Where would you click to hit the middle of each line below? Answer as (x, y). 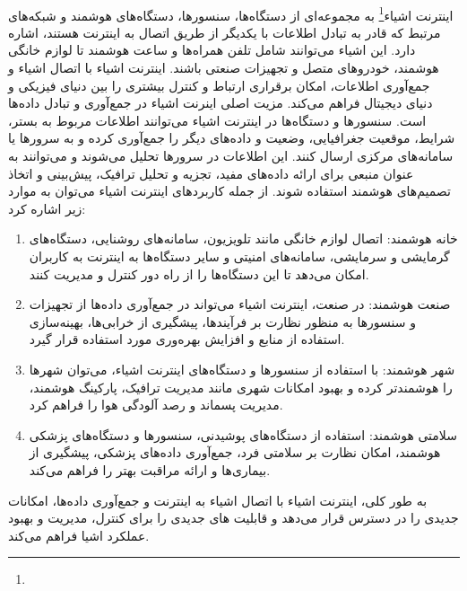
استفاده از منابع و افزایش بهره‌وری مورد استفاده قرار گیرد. (187, 339)
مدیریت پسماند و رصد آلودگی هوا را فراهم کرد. (156, 405)
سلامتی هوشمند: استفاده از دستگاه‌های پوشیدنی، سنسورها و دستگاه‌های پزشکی (243, 434)
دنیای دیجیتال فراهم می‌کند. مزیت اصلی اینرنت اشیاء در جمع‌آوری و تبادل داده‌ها (221, 103)
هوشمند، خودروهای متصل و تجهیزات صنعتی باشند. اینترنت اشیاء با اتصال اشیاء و (224, 68)
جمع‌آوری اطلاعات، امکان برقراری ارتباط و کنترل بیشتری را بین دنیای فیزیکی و (219, 85)
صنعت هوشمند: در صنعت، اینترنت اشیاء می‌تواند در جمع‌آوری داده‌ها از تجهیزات (240, 304)
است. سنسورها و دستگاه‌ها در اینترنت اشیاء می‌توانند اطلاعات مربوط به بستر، (217, 120)
